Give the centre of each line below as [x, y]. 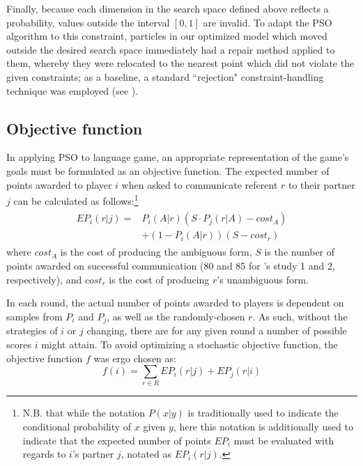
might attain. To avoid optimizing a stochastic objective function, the [190, 344]
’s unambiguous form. [263, 279]
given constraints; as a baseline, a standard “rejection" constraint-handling [165, 76]
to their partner [322, 184]
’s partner [93, 454]
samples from [34, 316]
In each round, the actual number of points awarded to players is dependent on [175, 303]
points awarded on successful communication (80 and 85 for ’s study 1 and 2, [171, 266]
